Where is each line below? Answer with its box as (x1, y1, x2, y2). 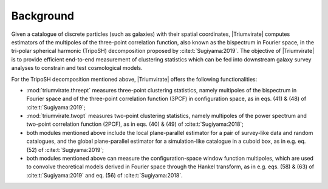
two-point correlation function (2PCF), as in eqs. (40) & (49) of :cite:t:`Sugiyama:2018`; (26, 120, 244, 128)
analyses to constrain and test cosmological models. (11, 64, 143, 72)
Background (11, 9, 74, 22)
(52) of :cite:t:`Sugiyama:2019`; (26, 146, 104, 153)
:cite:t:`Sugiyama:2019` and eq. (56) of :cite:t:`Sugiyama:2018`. (26, 171, 183, 179)
